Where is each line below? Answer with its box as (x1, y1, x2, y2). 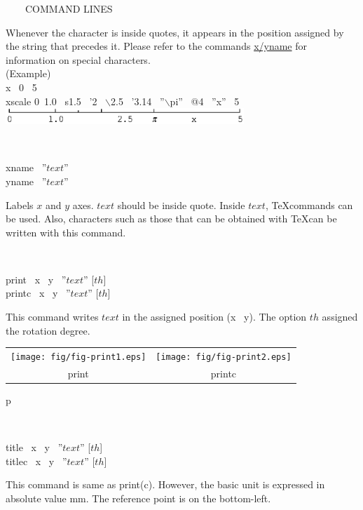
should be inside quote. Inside (117, 197, 245, 212)
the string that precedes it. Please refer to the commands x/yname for (6, 39, 308, 53)
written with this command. (6, 224, 126, 239)
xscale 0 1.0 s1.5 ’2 (6, 93, 97, 108)
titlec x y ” (6, 453, 67, 468)
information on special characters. (6, 52, 151, 67)
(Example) (6, 66, 51, 81)
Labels (6, 197, 34, 212)
